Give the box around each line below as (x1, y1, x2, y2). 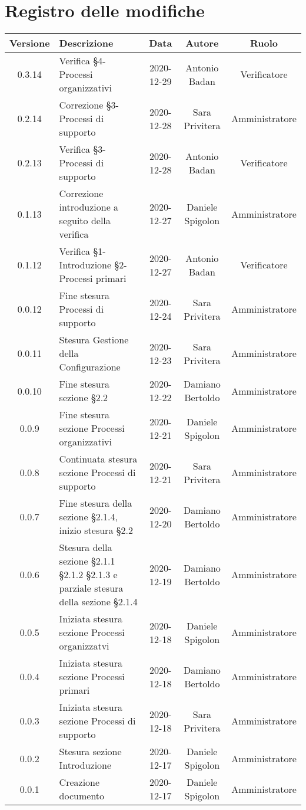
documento (59, 789, 105, 803)
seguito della (59, 214, 111, 228)
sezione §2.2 (59, 391, 108, 405)
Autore (185, 36, 219, 50)
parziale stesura (59, 581, 124, 595)
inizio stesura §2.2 (59, 523, 133, 537)
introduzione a (59, 200, 119, 214)
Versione (9, 36, 50, 50)
